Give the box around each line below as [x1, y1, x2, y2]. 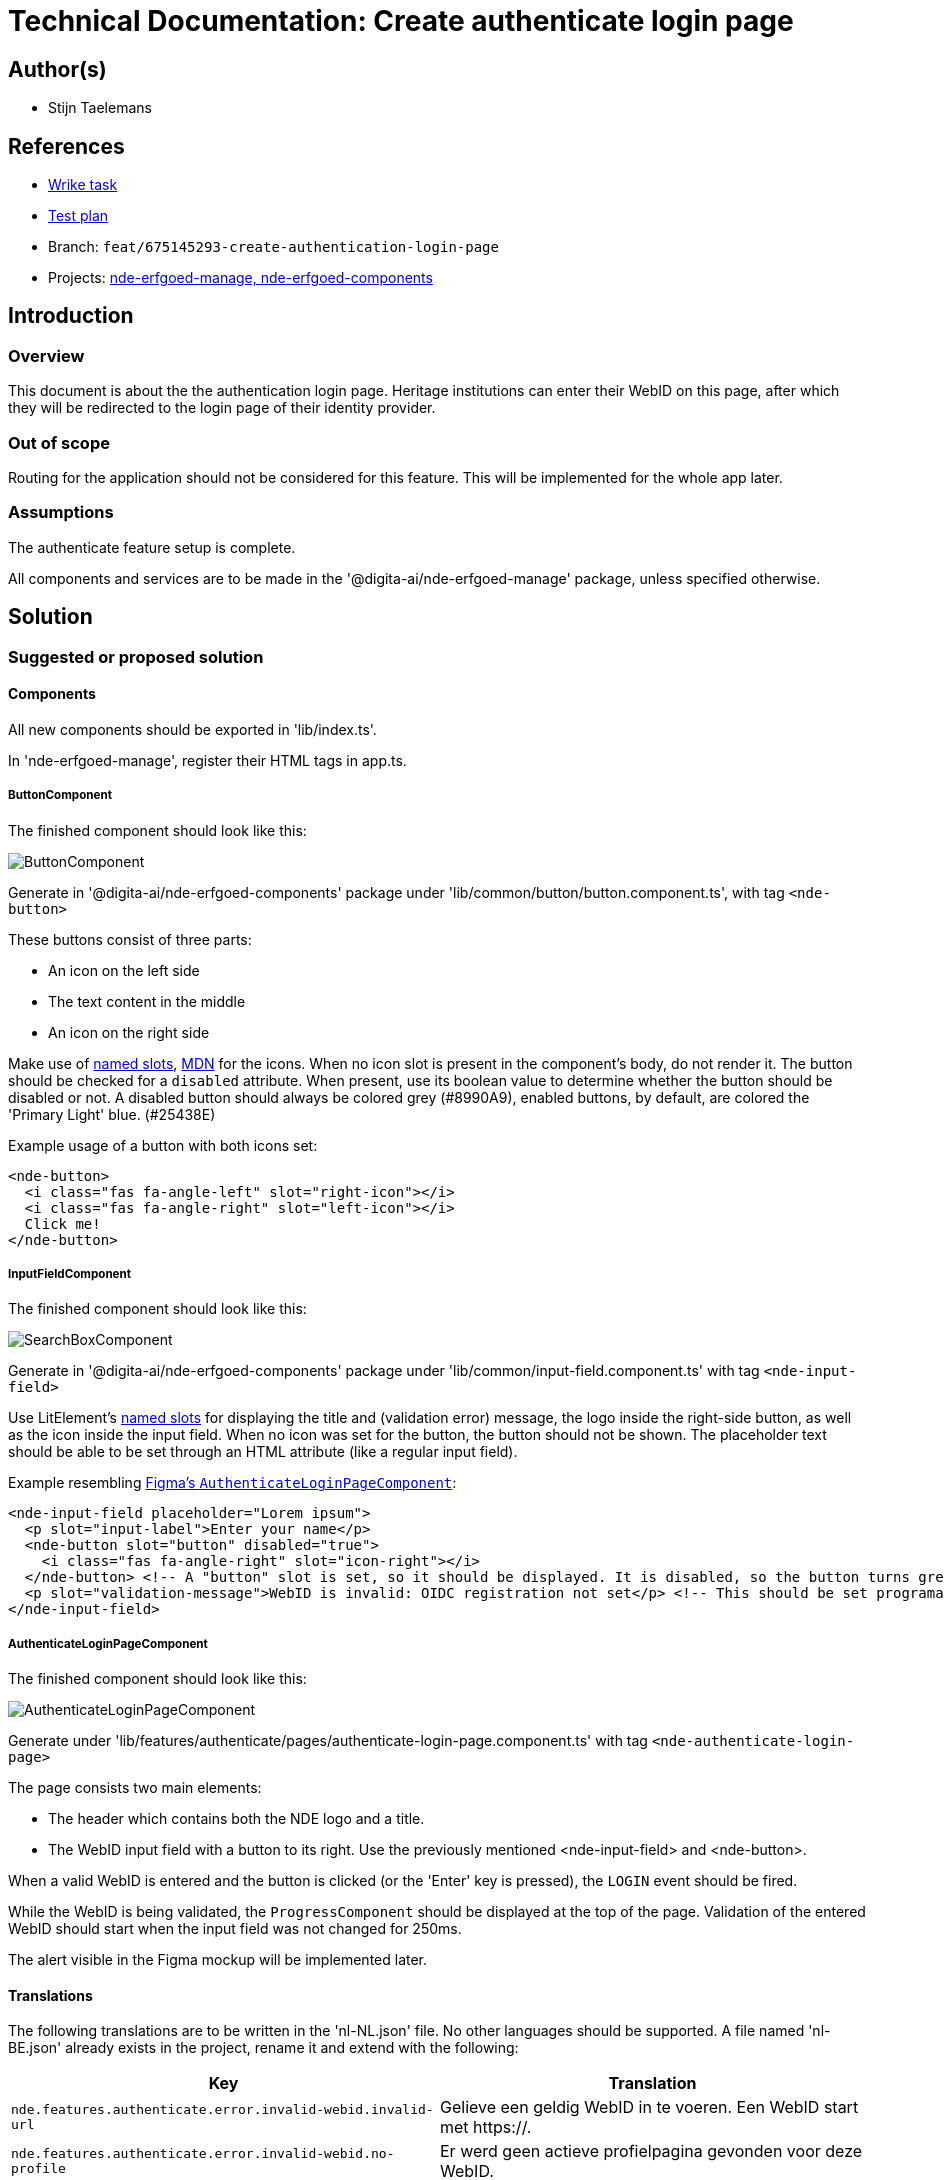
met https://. [440, 2117, 532, 2138]
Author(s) [8, 56, 107, 82]
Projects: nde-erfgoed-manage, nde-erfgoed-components [48, 269, 433, 287]
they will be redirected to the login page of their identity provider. [8, 399, 436, 417]
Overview [8, 345, 85, 366]
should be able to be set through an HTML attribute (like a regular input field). [8, 1443, 518, 1461]
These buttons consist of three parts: [8, 930, 252, 948]
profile [11, 2161, 66, 2177]
